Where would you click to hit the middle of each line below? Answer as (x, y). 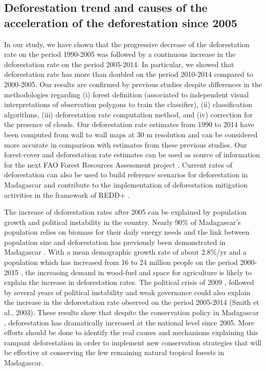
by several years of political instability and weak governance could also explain (127, 292)
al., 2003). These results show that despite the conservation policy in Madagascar (132, 312)
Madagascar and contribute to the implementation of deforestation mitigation (126, 184)
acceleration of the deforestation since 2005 (121, 22)
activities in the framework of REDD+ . (67, 194)
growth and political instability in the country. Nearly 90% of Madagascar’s (123, 222)
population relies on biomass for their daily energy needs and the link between (127, 232)
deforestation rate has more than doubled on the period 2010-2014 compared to (129, 74)
